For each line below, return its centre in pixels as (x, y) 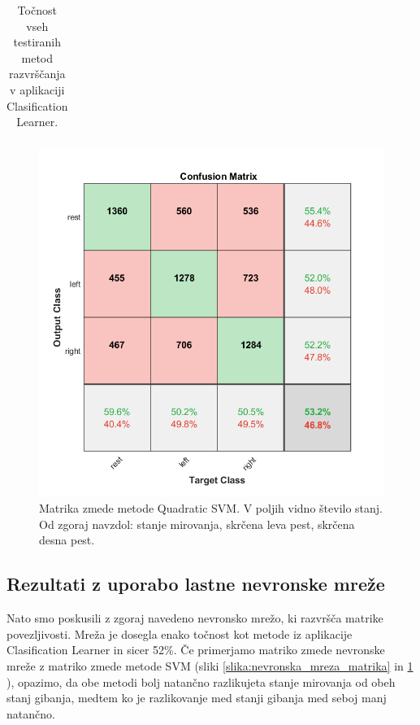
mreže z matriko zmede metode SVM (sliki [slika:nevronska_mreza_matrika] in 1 (210, 665)
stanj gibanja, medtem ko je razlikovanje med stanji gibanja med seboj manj (197, 698)
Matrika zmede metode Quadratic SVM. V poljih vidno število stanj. (211, 508)
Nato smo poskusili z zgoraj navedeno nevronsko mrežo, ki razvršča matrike (195, 618)
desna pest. (67, 540)
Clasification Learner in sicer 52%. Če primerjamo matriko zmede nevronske (196, 650)
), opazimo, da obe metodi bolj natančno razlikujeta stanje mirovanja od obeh (201, 681)
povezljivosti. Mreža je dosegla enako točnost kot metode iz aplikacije (180, 633)
